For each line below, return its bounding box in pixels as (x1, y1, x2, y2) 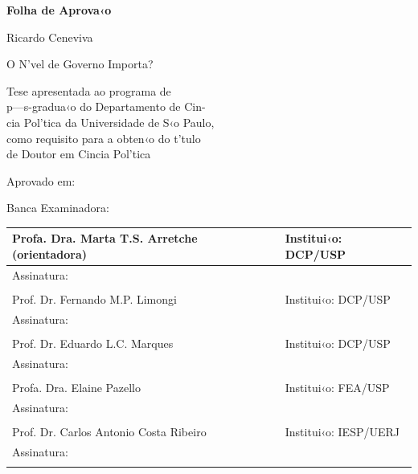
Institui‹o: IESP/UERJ (285, 423, 400, 439)
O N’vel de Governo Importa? (6, 55, 154, 72)
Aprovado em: (6, 172, 76, 189)
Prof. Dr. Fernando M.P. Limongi (12, 290, 177, 307)
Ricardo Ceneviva (6, 28, 93, 45)
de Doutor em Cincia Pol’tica (6, 145, 151, 162)
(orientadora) (12, 246, 88, 263)
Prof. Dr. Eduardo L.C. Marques (12, 334, 174, 351)
